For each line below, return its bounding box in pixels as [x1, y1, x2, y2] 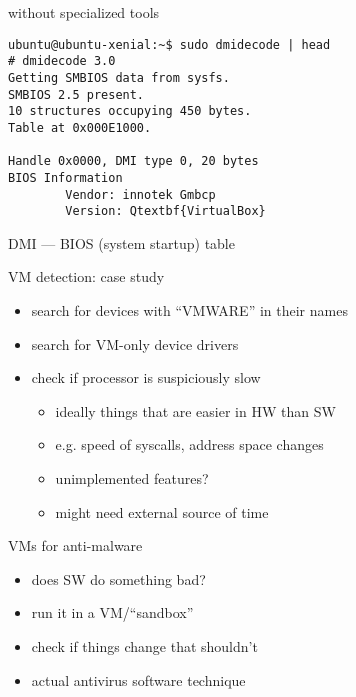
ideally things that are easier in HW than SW [55, 400, 336, 421]
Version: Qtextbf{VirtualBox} [65, 204, 266, 219]
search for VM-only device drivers [31, 333, 239, 354]
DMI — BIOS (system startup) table [8, 232, 235, 253]
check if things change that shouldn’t [31, 635, 258, 656]
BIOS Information [8, 170, 123, 185]
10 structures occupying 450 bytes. [8, 104, 252, 119]
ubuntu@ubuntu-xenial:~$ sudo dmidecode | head [8, 37, 331, 52]
